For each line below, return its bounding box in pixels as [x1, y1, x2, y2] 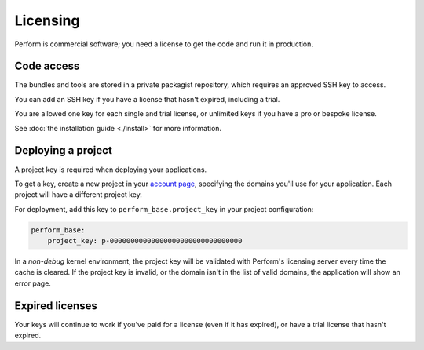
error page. [14, 279, 51, 288]
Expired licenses [14, 299, 97, 312]
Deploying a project [14, 144, 113, 157]
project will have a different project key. [14, 190, 143, 199]
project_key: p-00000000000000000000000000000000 [47, 236, 243, 246]
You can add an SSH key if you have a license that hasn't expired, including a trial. [14, 94, 280, 104]
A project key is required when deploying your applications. [14, 165, 207, 174]
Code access [14, 60, 80, 73]
